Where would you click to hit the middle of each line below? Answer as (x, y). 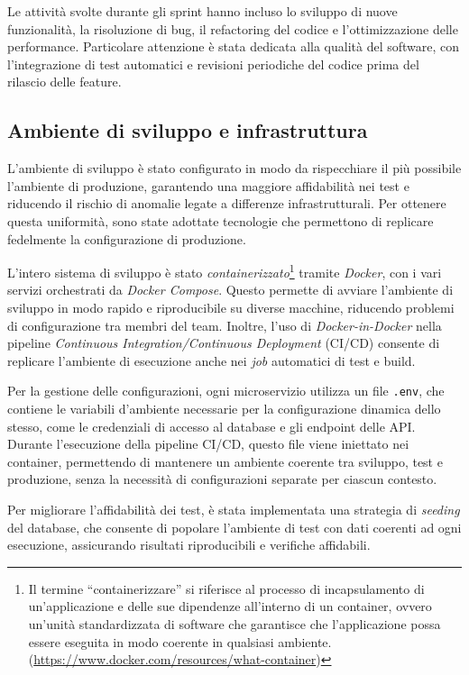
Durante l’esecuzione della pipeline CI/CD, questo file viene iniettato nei (208, 444)
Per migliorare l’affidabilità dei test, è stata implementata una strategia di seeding (234, 509)
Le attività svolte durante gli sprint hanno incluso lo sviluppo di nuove (202, 11)
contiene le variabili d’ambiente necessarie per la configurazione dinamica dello (224, 409)
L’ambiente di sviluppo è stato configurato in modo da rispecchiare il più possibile (234, 168)
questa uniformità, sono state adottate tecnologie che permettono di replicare (221, 220)
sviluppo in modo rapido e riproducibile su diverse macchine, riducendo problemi (231, 307)
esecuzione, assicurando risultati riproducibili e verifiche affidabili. (189, 545)
